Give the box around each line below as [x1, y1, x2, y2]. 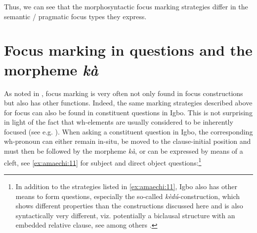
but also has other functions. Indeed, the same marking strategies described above [4, 98, 253, 108]
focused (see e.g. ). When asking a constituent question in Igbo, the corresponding [4, 126, 253, 136]
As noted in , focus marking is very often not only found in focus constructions [4, 88, 243, 98]
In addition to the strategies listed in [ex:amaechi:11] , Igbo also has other [15, 181, 237, 191]
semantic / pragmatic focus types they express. [4, 11, 147, 21]
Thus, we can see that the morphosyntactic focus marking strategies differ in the [4, 1, 248, 11]
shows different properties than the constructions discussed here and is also [15, 200, 243, 211]
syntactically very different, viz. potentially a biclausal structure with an [15, 210, 235, 220]
